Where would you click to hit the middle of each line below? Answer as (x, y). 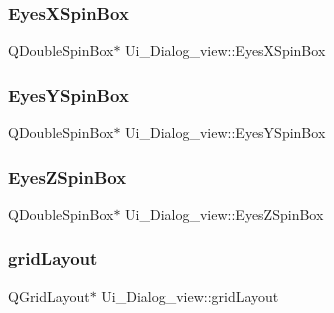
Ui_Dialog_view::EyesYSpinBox (225, 132)
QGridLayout (49, 295)
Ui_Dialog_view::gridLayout (190, 295)
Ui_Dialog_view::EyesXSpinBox (225, 50)
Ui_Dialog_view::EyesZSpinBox (224, 213)
